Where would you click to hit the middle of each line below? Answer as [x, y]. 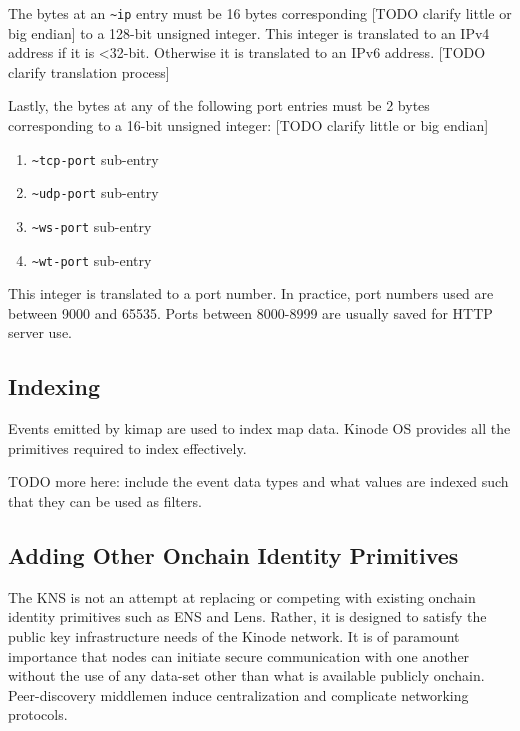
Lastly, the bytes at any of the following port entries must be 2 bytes [219, 105]
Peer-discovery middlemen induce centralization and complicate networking [238, 694]
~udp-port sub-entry [95, 192]
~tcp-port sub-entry [95, 158]
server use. [40, 332]
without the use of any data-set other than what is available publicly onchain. [246, 675]
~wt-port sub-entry [91, 259]
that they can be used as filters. [105, 501]
